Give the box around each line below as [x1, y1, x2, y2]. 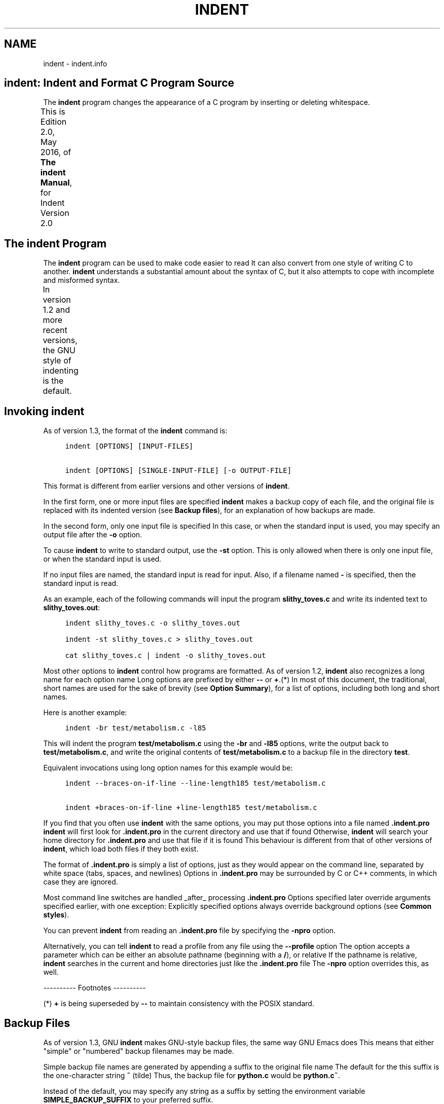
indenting [43, 365, 79, 376]
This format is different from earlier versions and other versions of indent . [43, 482, 290, 491]
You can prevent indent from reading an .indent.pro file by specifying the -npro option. [43, 926, 336, 935]
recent [43, 325, 67, 336]
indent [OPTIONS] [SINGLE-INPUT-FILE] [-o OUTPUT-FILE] [65, 466, 292, 475]
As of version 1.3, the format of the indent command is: [43, 426, 228, 435]
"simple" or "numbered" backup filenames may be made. [43, 1046, 234, 1055]
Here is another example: [43, 708, 127, 717]
